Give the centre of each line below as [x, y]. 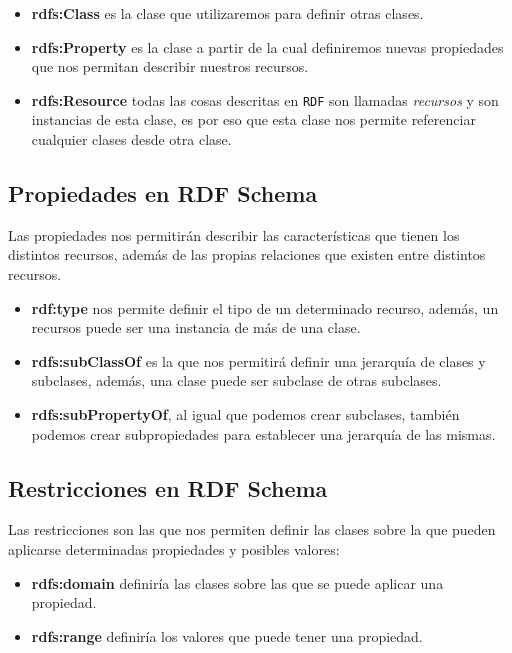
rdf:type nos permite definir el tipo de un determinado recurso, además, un [265, 307]
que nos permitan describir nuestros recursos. [170, 66]
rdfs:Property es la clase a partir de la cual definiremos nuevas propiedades [267, 46]
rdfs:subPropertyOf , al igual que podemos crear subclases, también [245, 413]
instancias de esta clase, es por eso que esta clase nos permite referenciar [253, 119]
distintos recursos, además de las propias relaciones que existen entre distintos [247, 254]
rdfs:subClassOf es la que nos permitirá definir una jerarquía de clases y [258, 360]
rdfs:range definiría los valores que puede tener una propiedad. [227, 635]
